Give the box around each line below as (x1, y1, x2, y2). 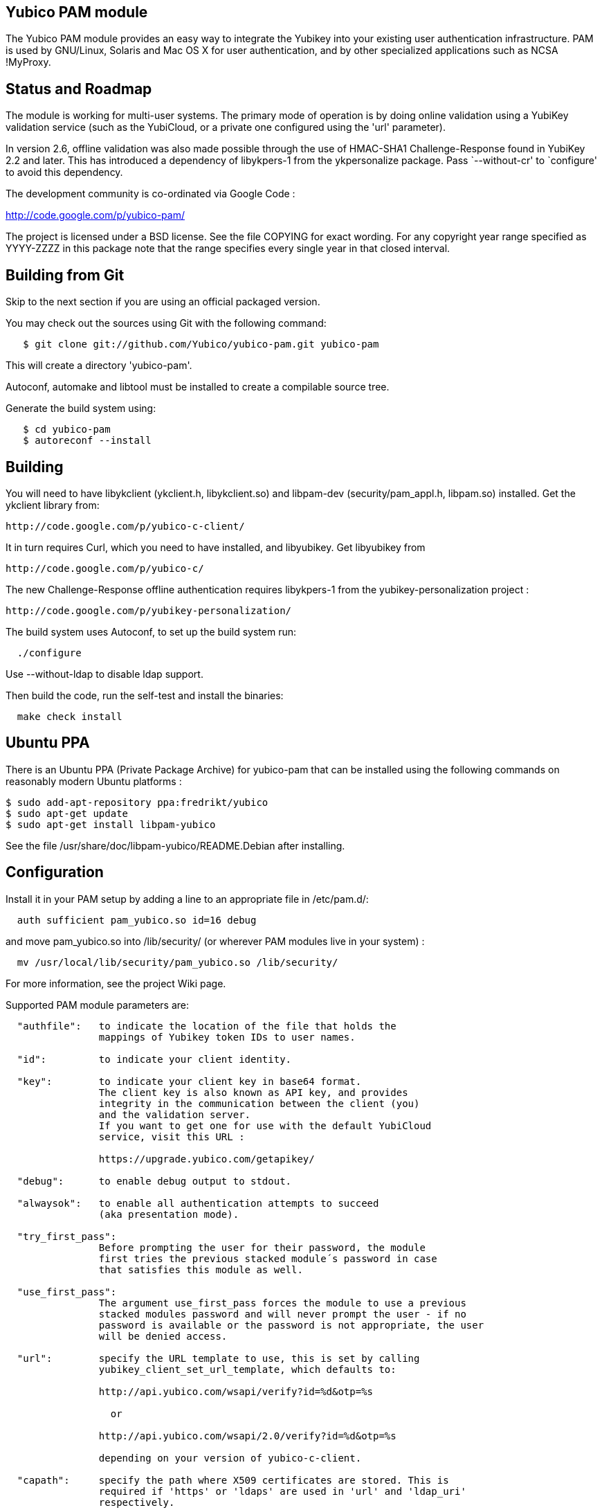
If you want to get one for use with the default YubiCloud (98, 1120, 432, 1131)
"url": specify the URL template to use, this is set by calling (17, 1352, 420, 1364)
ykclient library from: (6, 498, 100, 511)
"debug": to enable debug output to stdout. (17, 1175, 292, 1187)
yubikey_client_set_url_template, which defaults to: (98, 1363, 396, 1375)
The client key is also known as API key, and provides (98, 1086, 408, 1098)
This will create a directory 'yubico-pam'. (6, 359, 192, 372)
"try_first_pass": (17, 1230, 117, 1242)
